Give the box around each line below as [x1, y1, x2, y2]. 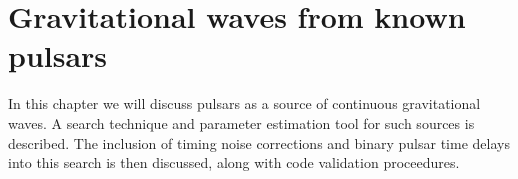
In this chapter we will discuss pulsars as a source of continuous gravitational [8, 93, 481, 114]
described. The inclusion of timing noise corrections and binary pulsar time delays [8, 132, 510, 153]
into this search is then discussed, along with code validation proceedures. [8, 152, 460, 173]
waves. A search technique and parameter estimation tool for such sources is [8, 112, 475, 133]
